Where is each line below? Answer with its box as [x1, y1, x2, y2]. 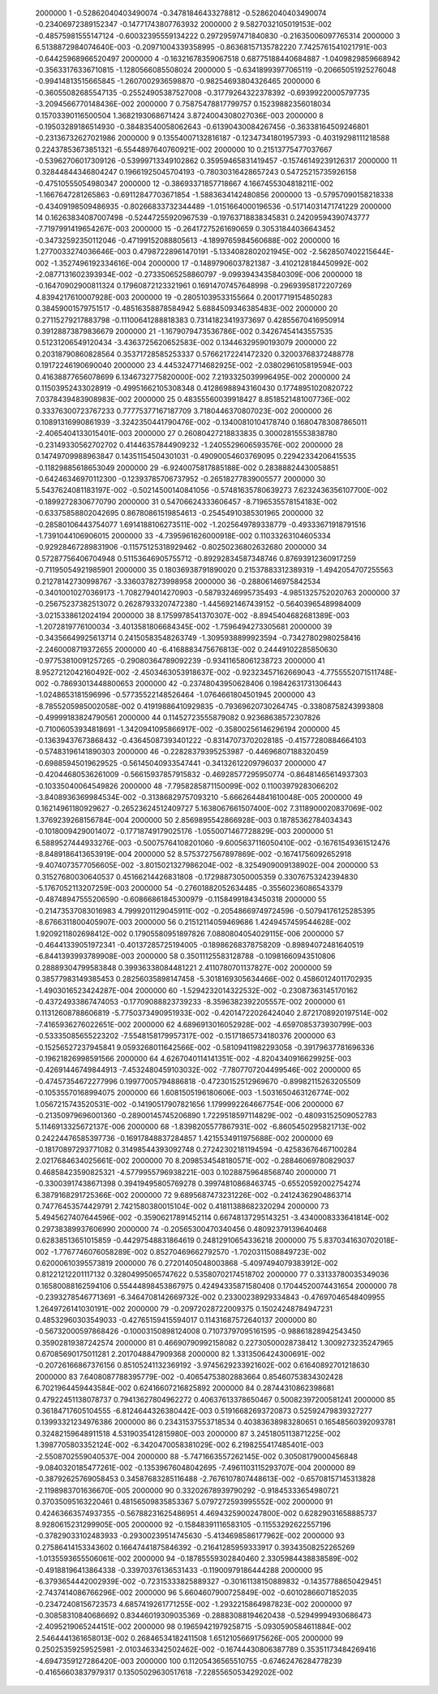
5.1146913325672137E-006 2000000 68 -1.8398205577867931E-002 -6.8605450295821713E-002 [35, 1121, 367, 1132]
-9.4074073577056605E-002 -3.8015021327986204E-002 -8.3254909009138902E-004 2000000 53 [35, 861, 379, 871]
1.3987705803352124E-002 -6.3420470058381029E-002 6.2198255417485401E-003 [35, 1440, 324, 1450]
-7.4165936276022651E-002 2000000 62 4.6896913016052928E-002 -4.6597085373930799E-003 [35, 1019, 372, 1029]
